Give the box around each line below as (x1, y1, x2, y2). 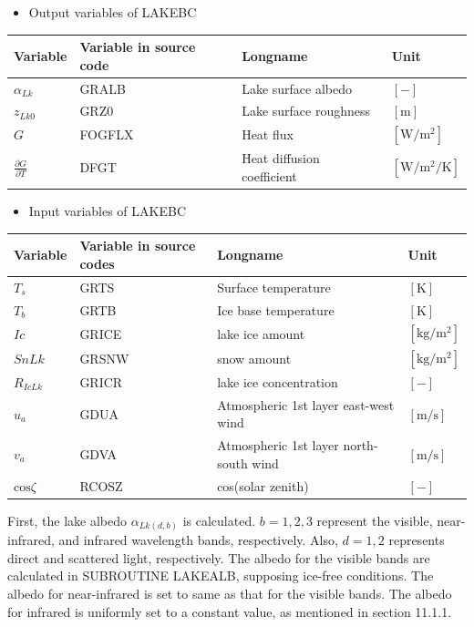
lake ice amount (217, 324, 305, 343)
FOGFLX (79, 125, 134, 144)
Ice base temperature (217, 300, 335, 319)
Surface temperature (217, 277, 331, 296)
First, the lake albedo (7, 510, 127, 529)
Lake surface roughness (242, 101, 371, 120)
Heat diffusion (242, 149, 320, 168)
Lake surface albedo (242, 78, 353, 98)
